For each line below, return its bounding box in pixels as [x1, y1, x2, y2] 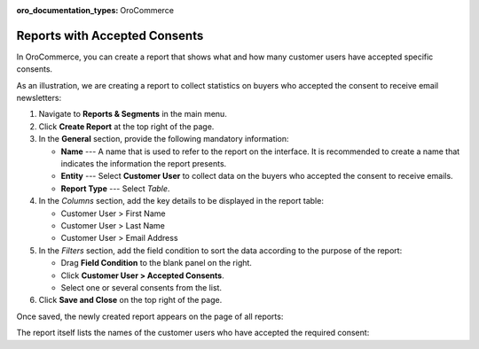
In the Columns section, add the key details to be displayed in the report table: [38, 196, 324, 206]
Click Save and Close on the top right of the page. [38, 295, 223, 306]
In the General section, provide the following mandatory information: [38, 134, 289, 144]
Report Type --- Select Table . [60, 182, 170, 194]
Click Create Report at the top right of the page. [38, 120, 215, 132]
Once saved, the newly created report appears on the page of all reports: [16, 311, 284, 322]
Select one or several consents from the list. [60, 282, 222, 292]
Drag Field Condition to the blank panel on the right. [60, 258, 253, 268]
